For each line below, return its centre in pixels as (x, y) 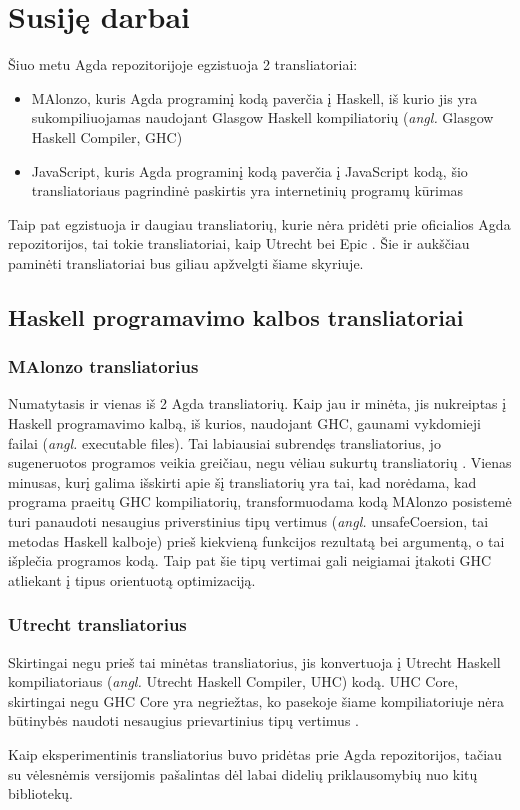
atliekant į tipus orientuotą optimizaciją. (132, 579)
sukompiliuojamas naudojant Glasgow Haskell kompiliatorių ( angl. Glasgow (262, 117)
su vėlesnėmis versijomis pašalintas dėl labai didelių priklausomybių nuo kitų (243, 773)
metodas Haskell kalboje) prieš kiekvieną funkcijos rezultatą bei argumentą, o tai (256, 540)
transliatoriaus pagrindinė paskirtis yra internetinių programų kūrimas (247, 190)
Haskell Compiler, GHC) (107, 136)
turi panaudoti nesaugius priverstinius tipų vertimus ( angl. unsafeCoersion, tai (248, 521)
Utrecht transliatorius (97, 624)
